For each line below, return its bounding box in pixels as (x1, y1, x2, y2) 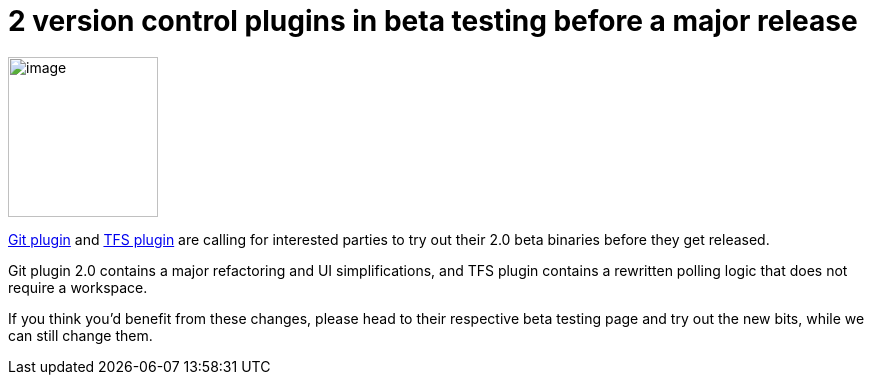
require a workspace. (8, 278, 148, 296)
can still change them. (8, 326, 153, 344)
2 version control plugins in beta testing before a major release (8, 4, 858, 38)
